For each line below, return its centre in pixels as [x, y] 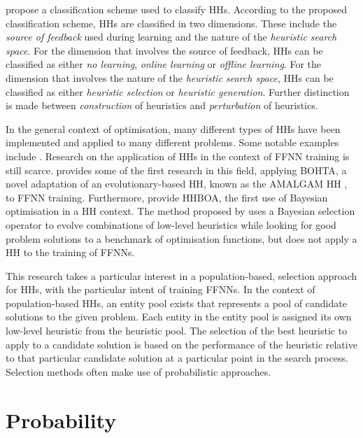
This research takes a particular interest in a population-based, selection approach [181, 275]
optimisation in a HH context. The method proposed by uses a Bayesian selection [180, 211]
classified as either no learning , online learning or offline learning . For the [163, 64]
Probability [61, 419]
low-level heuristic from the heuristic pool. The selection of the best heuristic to [177, 331]
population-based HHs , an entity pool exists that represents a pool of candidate [176, 303]
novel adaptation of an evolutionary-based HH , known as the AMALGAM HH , [177, 184]
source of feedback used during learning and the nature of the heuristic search [171, 37]
